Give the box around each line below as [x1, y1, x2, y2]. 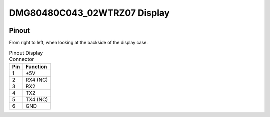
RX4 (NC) [25, 76, 48, 83]
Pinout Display [9, 49, 43, 56]
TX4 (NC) [25, 96, 48, 103]
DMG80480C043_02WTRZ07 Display [9, 7, 170, 18]
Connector [9, 55, 34, 62]
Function [25, 63, 47, 70]
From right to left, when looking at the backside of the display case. [9, 40, 148, 46]
